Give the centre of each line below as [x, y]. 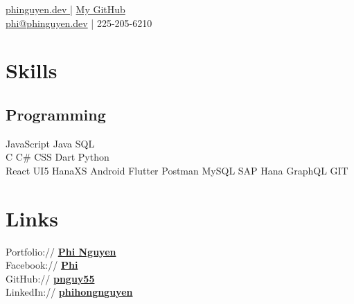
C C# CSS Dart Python [57, 157]
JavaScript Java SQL [50, 143]
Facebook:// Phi [42, 265]
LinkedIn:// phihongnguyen [69, 292]
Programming [56, 114]
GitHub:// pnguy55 [50, 278]
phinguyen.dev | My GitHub [65, 9]
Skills [32, 70]
